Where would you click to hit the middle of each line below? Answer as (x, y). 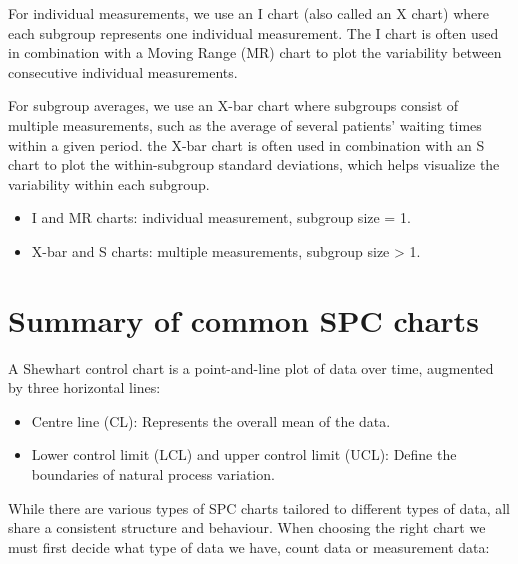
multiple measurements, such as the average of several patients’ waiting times (245, 124)
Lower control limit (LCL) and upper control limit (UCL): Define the (244, 454)
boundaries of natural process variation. (153, 474)
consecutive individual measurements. (123, 71)
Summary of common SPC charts (243, 319)
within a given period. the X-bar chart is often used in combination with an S (246, 144)
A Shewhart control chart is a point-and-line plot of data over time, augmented (251, 367)
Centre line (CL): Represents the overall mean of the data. (211, 420)
